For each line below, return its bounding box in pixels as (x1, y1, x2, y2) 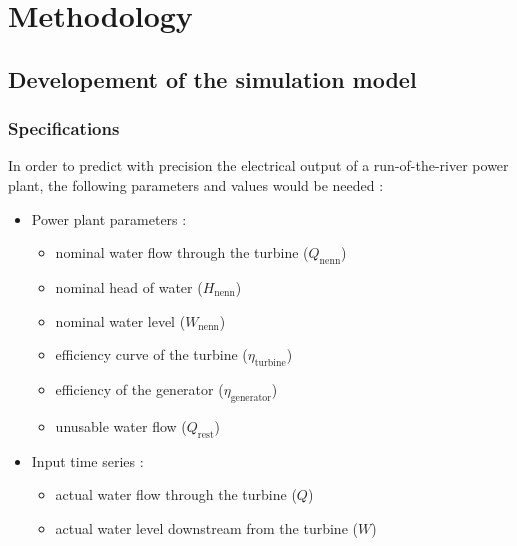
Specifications (8, 116, 120, 141)
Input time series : (31, 450, 144, 471)
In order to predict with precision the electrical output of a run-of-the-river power (8, 155, 509, 176)
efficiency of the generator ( (55, 378, 224, 399)
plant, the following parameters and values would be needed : (8, 174, 384, 195)
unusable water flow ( (55, 415, 187, 436)
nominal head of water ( (55, 276, 203, 297)
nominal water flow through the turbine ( (55, 242, 309, 263)
